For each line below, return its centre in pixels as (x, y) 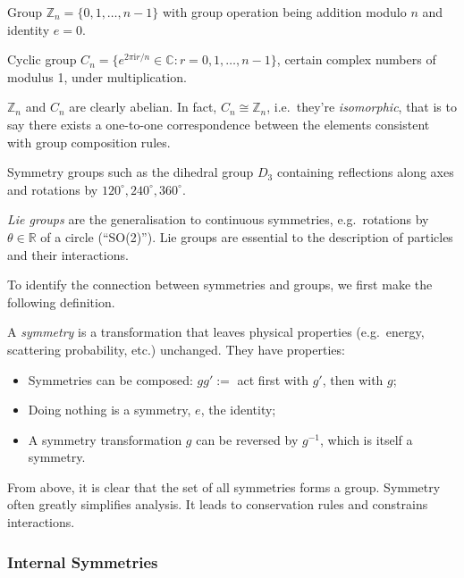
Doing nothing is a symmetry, (110, 410)
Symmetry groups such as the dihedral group (131, 172)
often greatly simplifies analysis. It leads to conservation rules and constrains (218, 504)
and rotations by (53, 189)
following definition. (61, 302)
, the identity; (238, 410)
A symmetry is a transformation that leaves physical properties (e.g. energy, (216, 332)
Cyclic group (42, 59)
